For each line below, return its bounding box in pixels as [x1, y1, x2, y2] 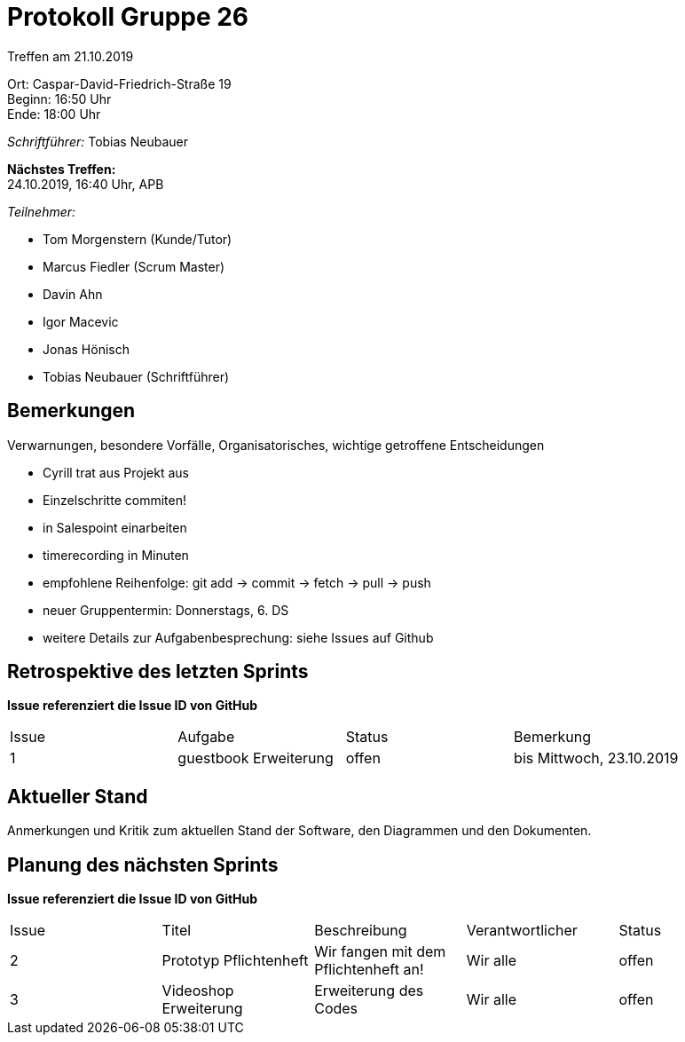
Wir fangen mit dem [314, 943, 446, 961]
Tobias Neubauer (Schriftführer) [43, 368, 230, 384]
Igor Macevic [43, 313, 119, 329]
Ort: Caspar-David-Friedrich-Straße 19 [7, 75, 232, 91]
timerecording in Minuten [43, 547, 189, 563]
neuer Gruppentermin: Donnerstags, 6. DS [43, 602, 289, 618]
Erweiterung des [314, 982, 424, 1000]
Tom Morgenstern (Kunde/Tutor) [43, 231, 232, 247]
